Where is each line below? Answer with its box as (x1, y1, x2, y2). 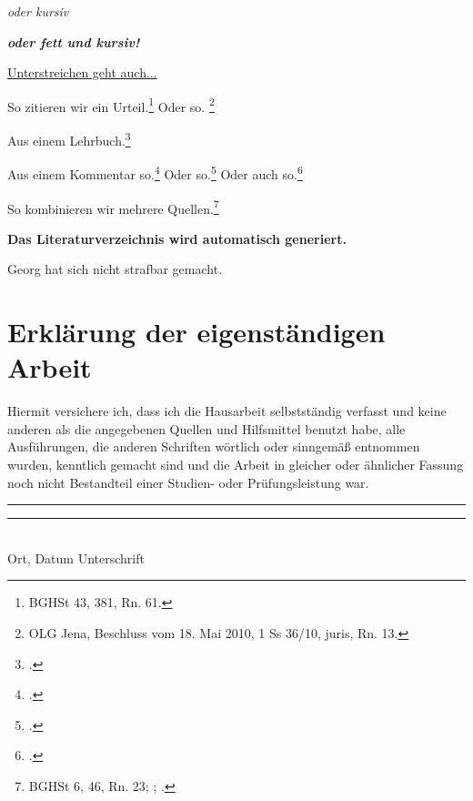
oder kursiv (7, 2, 69, 20)
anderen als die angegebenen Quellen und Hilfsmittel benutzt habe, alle (7, 419, 406, 438)
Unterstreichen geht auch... (7, 63, 157, 82)
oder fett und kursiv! (7, 32, 140, 51)
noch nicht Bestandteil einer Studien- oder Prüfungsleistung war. (7, 472, 369, 492)
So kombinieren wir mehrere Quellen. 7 (7, 196, 219, 218)
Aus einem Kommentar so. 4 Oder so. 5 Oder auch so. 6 (7, 162, 303, 183)
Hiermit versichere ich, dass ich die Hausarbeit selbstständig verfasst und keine (7, 401, 447, 421)
